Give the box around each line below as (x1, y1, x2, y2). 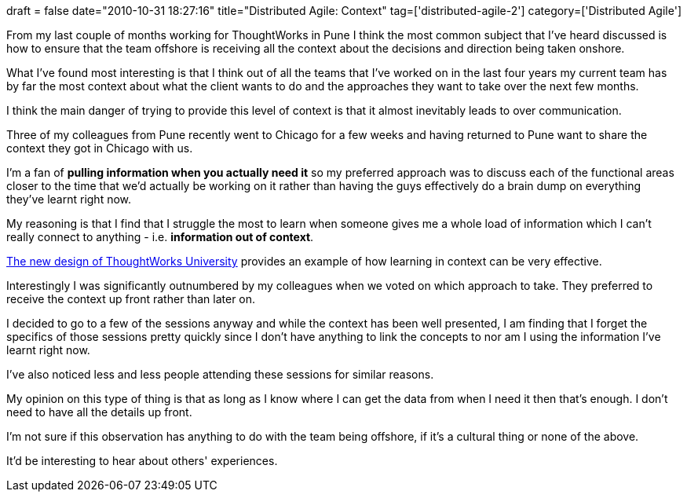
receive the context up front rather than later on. (6, 292, 256, 306)
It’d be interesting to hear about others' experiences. (6, 454, 278, 467)
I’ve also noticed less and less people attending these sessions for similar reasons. (6, 368, 434, 381)
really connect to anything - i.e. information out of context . (6, 230, 314, 244)
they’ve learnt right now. (6, 192, 132, 206)
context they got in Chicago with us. (6, 141, 193, 155)
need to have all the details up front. (6, 405, 192, 419)
